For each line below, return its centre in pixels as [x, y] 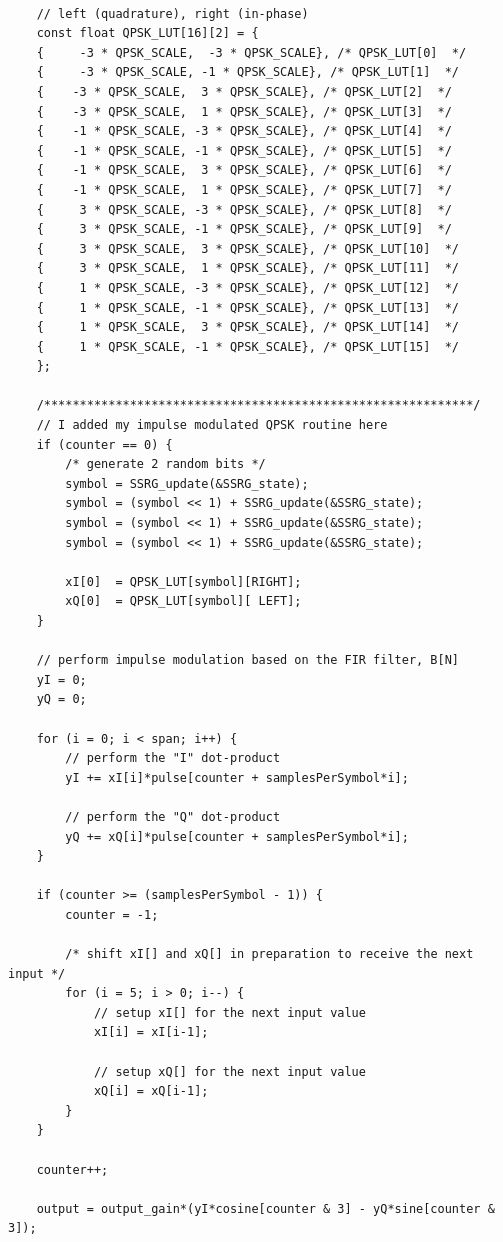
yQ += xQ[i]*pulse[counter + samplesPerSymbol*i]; [237, 836]
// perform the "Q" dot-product [173, 816]
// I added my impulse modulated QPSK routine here [212, 425]
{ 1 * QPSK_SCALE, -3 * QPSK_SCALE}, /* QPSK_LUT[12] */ [248, 287]
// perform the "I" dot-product [173, 758]
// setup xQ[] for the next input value [229, 1071]
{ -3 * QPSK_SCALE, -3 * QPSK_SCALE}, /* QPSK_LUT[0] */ [251, 52]
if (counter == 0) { [104, 444]
